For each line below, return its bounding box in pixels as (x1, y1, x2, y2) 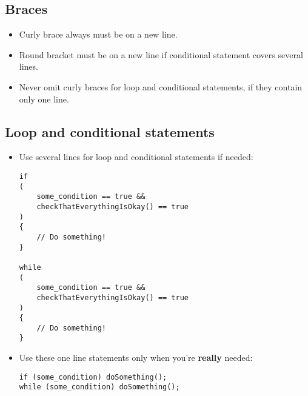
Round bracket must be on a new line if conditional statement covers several (19, 48, 303, 61)
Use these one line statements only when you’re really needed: (19, 351, 253, 364)
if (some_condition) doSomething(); (19, 372, 167, 381)
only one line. (19, 92, 69, 105)
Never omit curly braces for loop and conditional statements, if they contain (19, 80, 303, 93)
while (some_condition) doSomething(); (19, 383, 180, 392)
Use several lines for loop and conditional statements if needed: (19, 150, 253, 163)
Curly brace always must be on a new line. (19, 28, 178, 41)
